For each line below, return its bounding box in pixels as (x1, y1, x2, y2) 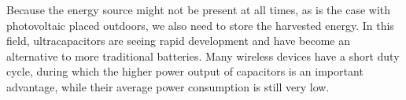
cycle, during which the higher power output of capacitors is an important (6, 63, 364, 80)
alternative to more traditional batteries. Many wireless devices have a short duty (6, 47, 400, 64)
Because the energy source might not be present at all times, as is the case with (6, 2, 391, 17)
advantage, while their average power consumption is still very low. (6, 78, 330, 94)
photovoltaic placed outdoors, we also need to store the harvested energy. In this (6, 17, 394, 33)
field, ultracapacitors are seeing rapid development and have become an (6, 32, 351, 49)
